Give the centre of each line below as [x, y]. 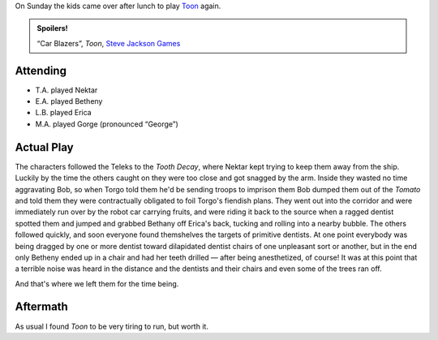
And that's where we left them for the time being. [97, 283]
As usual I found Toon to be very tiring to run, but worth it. [112, 326]
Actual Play [44, 147]
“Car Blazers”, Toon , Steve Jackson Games [109, 43]
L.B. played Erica [64, 113]
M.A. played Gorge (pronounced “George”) [107, 124]
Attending [41, 70]
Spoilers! [52, 28]
